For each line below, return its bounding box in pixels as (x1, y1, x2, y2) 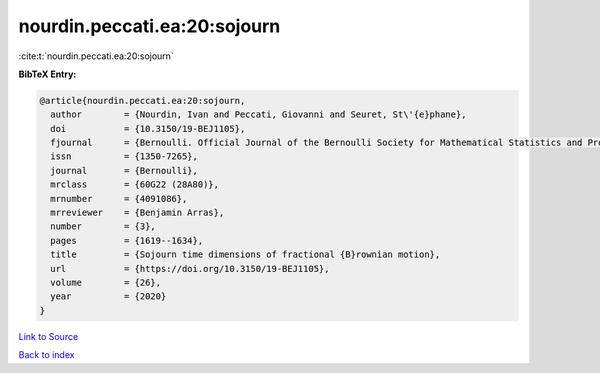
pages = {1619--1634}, (50, 235, 204, 246)
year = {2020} (50, 291, 167, 302)
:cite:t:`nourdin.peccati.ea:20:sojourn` (18, 50, 174, 62)
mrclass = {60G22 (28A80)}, (50, 179, 220, 190)
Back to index (18, 349, 75, 361)
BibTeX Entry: (18, 68, 77, 80)
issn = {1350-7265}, (50, 151, 199, 162)
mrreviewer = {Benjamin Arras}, (50, 207, 225, 219)
